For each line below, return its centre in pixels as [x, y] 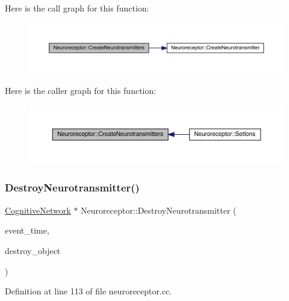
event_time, [27, 230]
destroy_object [33, 250]
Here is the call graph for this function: [77, 8]
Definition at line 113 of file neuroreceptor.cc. [89, 291]
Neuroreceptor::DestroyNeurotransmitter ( [159, 210]
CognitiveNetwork [38, 210]
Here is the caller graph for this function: [81, 90]
